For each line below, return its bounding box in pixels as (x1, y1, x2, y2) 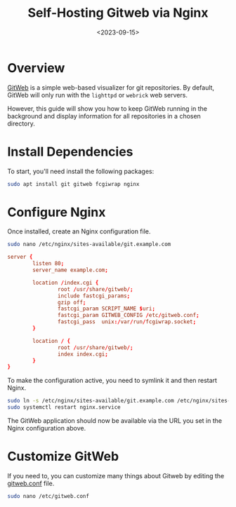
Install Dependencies (7, 144, 133, 159)
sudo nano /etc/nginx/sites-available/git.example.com (7, 241, 171, 248)
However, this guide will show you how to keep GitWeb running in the (7, 104, 207, 113)
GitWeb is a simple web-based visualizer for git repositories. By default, (7, 83, 215, 92)
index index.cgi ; (57, 351, 109, 358)
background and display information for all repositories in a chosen (7, 111, 202, 120)
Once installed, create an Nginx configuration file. (7, 227, 151, 236)
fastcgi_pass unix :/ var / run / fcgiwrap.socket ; (57, 318, 197, 325)
